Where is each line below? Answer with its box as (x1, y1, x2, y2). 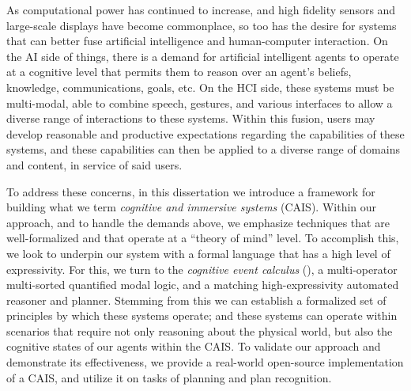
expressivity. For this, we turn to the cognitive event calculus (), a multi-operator (6, 260, 398, 277)
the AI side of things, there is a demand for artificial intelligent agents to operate (6, 47, 399, 64)
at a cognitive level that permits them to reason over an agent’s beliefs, (6, 63, 352, 80)
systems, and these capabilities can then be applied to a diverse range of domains (6, 141, 400, 158)
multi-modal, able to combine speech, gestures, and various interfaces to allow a (6, 94, 393, 111)
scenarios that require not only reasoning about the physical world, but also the (6, 322, 393, 339)
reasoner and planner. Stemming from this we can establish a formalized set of (6, 291, 386, 308)
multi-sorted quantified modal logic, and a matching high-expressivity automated (6, 276, 399, 293)
